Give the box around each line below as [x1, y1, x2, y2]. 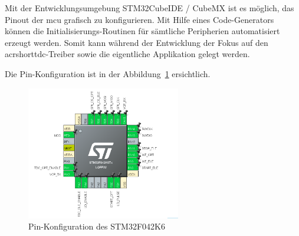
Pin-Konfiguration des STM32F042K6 [28, 220, 165, 232]
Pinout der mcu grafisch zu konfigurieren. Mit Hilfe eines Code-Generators [5, 13, 274, 25]
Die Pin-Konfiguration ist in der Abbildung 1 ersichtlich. [5, 67, 211, 79]
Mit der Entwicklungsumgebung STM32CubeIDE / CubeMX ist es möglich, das [5, 2, 294, 14]
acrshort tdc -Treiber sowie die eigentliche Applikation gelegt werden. [5, 48, 250, 60]
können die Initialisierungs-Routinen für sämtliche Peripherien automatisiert [5, 25, 280, 37]
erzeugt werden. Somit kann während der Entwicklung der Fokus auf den [5, 36, 268, 48]
